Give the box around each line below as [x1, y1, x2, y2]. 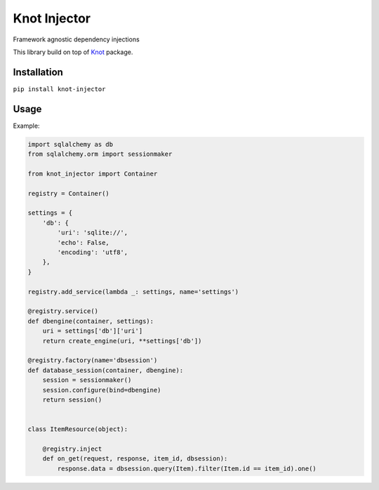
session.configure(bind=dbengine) [42, 386, 161, 394]
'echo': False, [57, 239, 110, 246]
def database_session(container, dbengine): [27, 366, 184, 374]
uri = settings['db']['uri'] [42, 327, 143, 335]
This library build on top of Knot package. [13, 48, 133, 56]
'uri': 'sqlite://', [57, 229, 128, 237]
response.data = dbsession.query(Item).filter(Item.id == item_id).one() [57, 464, 317, 472]
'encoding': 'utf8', [57, 249, 128, 256]
